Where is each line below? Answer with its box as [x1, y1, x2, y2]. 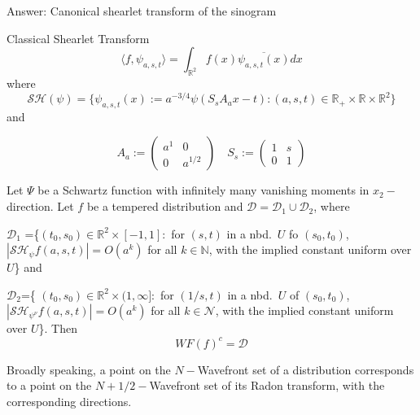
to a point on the [7, 377, 92, 394]
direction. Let [7, 198, 74, 215]
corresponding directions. [7, 392, 132, 409]
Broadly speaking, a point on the [7, 360, 171, 378]
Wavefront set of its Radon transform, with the [149, 377, 385, 394]
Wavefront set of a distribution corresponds [197, 360, 414, 378]
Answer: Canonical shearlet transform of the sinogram [7, 2, 277, 19]
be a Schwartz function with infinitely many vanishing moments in [37, 181, 370, 199]
